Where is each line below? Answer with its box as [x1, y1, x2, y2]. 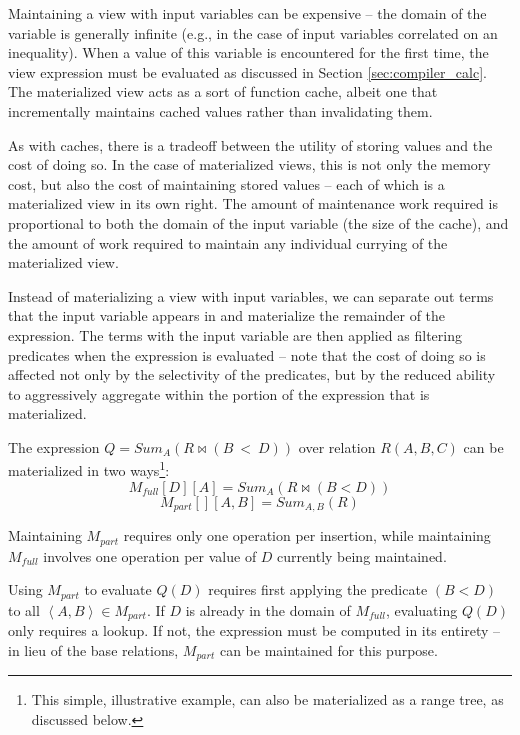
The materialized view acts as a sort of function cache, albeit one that [8, 81, 438, 102]
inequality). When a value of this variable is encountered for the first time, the [8, 42, 489, 63]
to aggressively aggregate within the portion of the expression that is [8, 383, 430, 404]
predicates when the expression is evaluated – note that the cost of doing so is [8, 344, 486, 365]
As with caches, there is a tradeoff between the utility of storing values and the [8, 134, 493, 155]
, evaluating [386, 599, 458, 620]
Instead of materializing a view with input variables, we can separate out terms [8, 285, 494, 306]
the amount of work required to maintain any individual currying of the [8, 232, 448, 253]
